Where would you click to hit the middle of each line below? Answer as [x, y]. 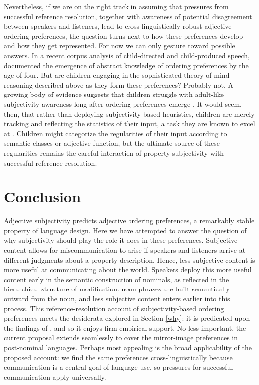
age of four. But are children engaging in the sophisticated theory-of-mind [117, 75]
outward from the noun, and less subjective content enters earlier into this [117, 298]
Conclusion [43, 197]
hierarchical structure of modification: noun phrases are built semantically [117, 289]
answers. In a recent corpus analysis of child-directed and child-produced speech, [127, 55]
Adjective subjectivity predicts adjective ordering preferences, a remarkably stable [129, 221]
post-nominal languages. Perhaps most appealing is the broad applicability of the [128, 347]
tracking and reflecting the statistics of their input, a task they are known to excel [129, 124]
